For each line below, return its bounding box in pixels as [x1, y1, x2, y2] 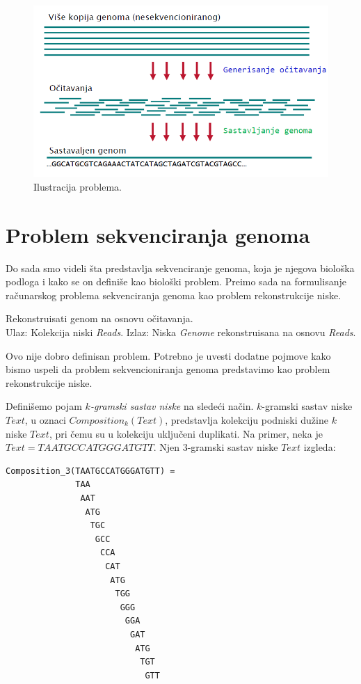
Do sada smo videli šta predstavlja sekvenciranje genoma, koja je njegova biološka [6, 260, 355, 275]
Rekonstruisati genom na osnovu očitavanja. [6, 311, 193, 326]
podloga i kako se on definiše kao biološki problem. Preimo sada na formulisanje [6, 274, 346, 289]
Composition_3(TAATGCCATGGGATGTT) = [6, 466, 175, 476]
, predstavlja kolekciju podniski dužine [165, 413, 328, 427]
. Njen [153, 440, 180, 454]
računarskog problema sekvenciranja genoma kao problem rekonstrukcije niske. [6, 287, 342, 302]
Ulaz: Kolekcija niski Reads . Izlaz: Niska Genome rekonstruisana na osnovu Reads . [6, 325, 356, 340]
